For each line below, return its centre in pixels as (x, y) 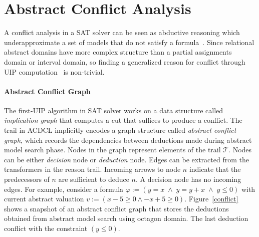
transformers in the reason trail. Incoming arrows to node (92, 169)
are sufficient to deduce (94, 179)
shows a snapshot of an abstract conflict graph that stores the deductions (116, 208)
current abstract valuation (44, 199)
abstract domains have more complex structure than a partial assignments (118, 52)
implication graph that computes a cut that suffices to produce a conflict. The (123, 120)
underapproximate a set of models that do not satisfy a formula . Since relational (129, 42)
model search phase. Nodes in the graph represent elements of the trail (112, 150)
